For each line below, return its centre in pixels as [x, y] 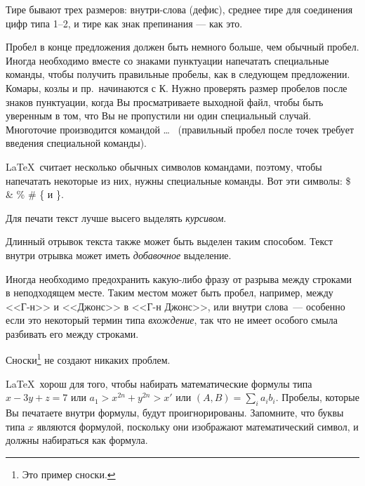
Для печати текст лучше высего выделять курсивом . [116, 217]
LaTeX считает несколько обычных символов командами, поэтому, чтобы [164, 166]
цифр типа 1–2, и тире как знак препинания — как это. [124, 23]
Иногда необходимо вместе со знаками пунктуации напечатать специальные [167, 60]
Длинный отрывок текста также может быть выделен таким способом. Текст [170, 241]
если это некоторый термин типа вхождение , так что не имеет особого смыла [172, 320]
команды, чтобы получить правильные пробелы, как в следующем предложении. [178, 74]
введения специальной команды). [77, 143]
